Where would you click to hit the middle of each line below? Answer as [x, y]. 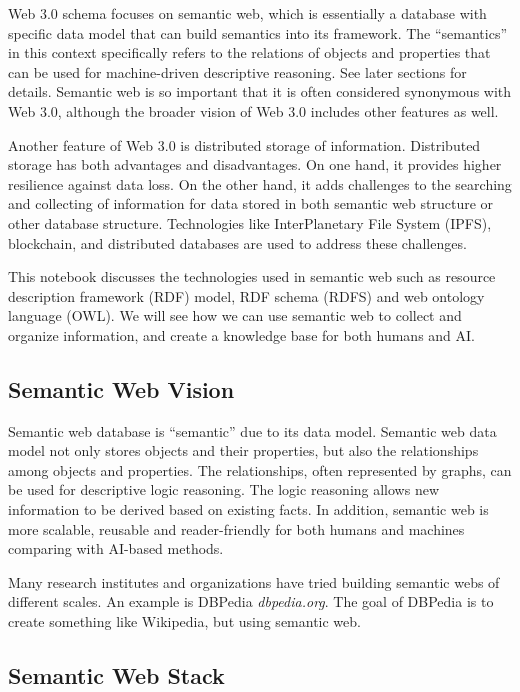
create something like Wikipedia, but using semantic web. [184, 621]
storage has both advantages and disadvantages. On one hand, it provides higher [255, 164]
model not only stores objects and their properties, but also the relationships [243, 450]
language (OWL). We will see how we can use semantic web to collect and [235, 315]
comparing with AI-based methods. [116, 548]
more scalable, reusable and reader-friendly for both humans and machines [236, 528]
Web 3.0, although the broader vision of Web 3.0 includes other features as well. [253, 110]
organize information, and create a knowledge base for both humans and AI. [241, 334]
